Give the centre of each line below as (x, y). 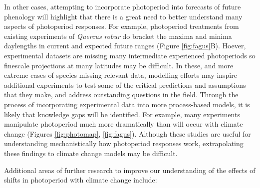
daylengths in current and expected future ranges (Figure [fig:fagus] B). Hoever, (125, 46)
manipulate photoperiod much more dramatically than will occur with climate (124, 124)
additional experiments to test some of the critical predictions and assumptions (125, 85)
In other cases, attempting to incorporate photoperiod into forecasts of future (123, 6)
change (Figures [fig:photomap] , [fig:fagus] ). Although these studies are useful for (128, 133)
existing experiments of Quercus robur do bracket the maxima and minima (118, 36)
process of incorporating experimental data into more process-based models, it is (127, 104)
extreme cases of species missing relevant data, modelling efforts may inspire (121, 75)
